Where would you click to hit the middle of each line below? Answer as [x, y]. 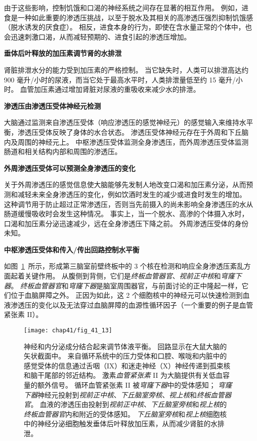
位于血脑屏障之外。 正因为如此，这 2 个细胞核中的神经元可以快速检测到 [127, 295]
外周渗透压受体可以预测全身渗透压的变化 [70, 168]
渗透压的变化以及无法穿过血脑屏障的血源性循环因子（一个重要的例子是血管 [132, 304]
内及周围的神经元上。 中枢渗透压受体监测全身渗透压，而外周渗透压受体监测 [126, 141]
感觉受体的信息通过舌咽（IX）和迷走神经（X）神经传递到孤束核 [127, 365]
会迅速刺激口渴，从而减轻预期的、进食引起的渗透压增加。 [97, 36]
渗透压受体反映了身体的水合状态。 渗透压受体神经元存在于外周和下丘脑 [133, 132]
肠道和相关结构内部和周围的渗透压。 [63, 151]
